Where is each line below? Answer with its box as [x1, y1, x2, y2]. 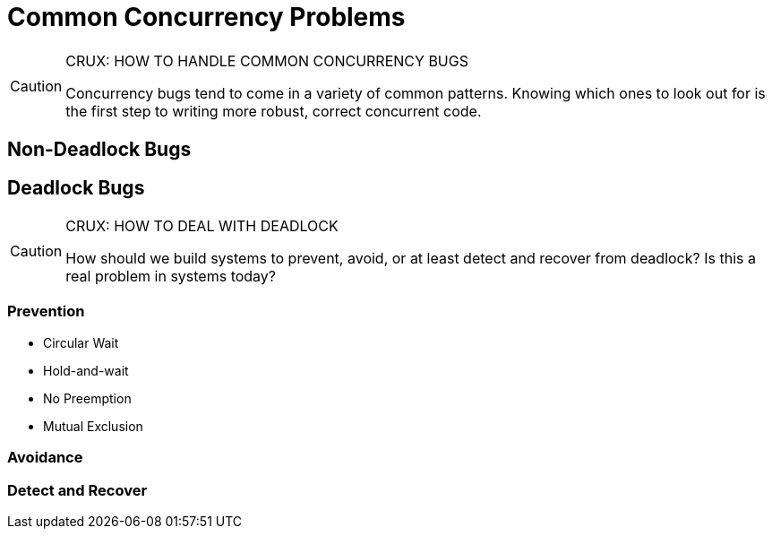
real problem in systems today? [65, 267, 277, 286]
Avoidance [7, 448, 83, 467]
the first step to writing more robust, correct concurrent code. [65, 101, 482, 120]
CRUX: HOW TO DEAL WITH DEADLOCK [65, 217, 339, 236]
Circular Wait [43, 334, 119, 350]
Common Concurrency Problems [7, 2, 406, 32]
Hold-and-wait [43, 362, 129, 378]
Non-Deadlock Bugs [7, 138, 192, 161]
